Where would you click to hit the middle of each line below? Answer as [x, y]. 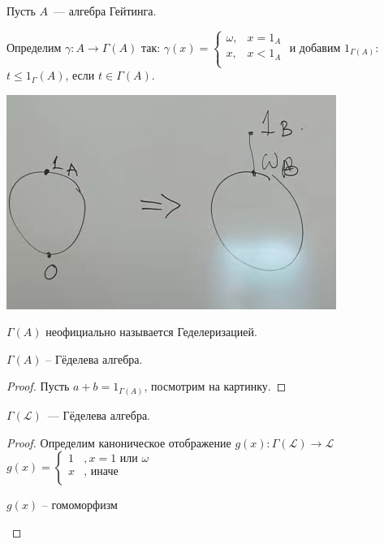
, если [80, 75]
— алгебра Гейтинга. [105, 11]
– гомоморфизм [80, 505]
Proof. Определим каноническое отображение [119, 442]
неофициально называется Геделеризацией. [151, 332]
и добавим [315, 47]
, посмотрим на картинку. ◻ [215, 386]
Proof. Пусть [38, 386]
